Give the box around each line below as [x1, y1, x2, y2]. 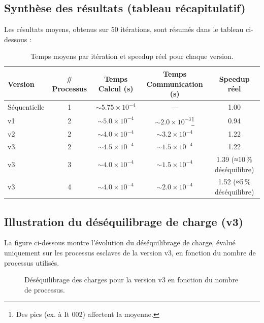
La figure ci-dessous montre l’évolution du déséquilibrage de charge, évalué [4, 237, 236, 248]
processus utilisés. [4, 257, 59, 268]
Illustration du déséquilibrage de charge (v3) [4, 213, 244, 229]
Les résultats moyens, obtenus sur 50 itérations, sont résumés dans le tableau [4, 24, 244, 35]
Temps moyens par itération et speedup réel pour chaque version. [30, 51, 234, 61]
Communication [146, 78, 203, 89]
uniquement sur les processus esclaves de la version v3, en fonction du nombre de [4, 247, 256, 257]
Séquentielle [8, 102, 45, 112]
